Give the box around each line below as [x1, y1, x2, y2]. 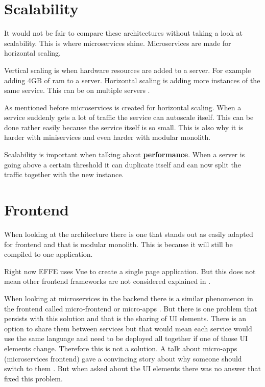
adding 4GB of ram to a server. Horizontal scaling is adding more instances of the [4, 75, 260, 85]
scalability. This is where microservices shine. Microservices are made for [4, 37, 231, 48]
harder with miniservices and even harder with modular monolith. [4, 132, 211, 142]
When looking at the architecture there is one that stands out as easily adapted [4, 228, 253, 239]
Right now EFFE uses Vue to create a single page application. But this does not [4, 265, 256, 276]
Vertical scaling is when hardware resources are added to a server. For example [4, 64, 251, 75]
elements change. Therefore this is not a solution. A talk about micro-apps [4, 343, 237, 353]
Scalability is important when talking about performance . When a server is [4, 149, 245, 160]
